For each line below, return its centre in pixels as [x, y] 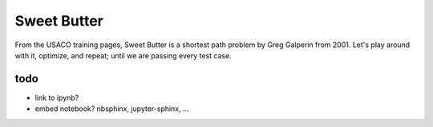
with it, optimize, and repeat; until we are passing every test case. [123, 55]
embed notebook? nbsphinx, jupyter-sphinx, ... [112, 109]
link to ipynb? [57, 97]
